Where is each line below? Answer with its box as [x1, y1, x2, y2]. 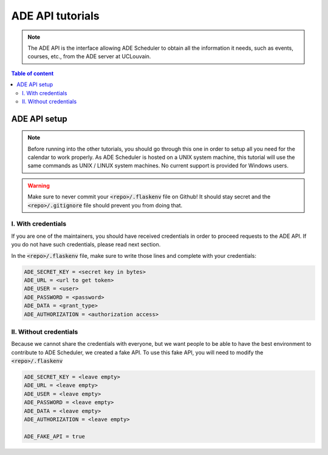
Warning [27, 182, 50, 189]
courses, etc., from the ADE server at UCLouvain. [27, 53, 151, 60]
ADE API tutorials [11, 9, 100, 22]
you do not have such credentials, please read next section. [11, 241, 161, 248]
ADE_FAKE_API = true [24, 433, 85, 440]
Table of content [11, 70, 54, 77]
